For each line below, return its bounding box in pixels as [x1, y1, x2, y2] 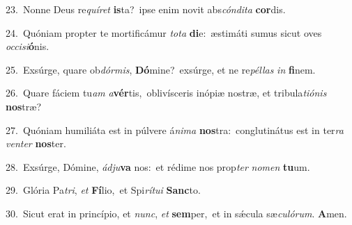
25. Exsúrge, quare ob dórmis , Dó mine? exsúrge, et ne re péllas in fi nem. [6, 62, 316, 76]
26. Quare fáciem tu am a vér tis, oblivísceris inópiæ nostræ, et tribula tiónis [6, 85, 327, 100]
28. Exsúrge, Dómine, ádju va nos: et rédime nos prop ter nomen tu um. [6, 159, 310, 174]
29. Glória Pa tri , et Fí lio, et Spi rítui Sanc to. [6, 183, 201, 197]
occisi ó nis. [6, 39, 49, 53]
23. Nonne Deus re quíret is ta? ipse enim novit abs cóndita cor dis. [6, 2, 286, 16]
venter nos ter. [6, 136, 66, 151]
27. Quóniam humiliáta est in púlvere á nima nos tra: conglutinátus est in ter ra [6, 122, 344, 137]
